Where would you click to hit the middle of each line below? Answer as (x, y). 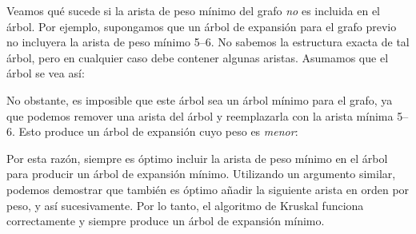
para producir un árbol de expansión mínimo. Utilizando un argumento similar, (201, 174)
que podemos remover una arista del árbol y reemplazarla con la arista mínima (200, 115)
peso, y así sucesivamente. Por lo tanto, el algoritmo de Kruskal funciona (185, 205)
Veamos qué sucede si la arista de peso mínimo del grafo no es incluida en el (194, 10)
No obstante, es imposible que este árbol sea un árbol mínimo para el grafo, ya (200, 99)
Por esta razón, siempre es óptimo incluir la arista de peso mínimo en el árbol (197, 158)
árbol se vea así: (46, 73)
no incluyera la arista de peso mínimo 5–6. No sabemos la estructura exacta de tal (208, 42)
